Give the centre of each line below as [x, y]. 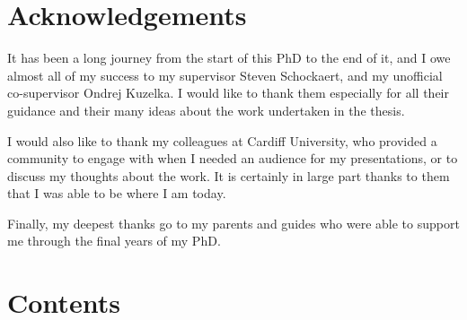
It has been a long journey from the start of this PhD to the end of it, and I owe [229, 58]
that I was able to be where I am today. [117, 193]
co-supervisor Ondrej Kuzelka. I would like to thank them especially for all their [228, 93]
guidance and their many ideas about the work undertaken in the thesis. [206, 110]
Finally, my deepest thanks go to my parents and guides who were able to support [233, 223]
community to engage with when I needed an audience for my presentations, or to [233, 158]
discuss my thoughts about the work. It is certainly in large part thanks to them [229, 175]
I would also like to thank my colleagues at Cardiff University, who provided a [222, 140]
